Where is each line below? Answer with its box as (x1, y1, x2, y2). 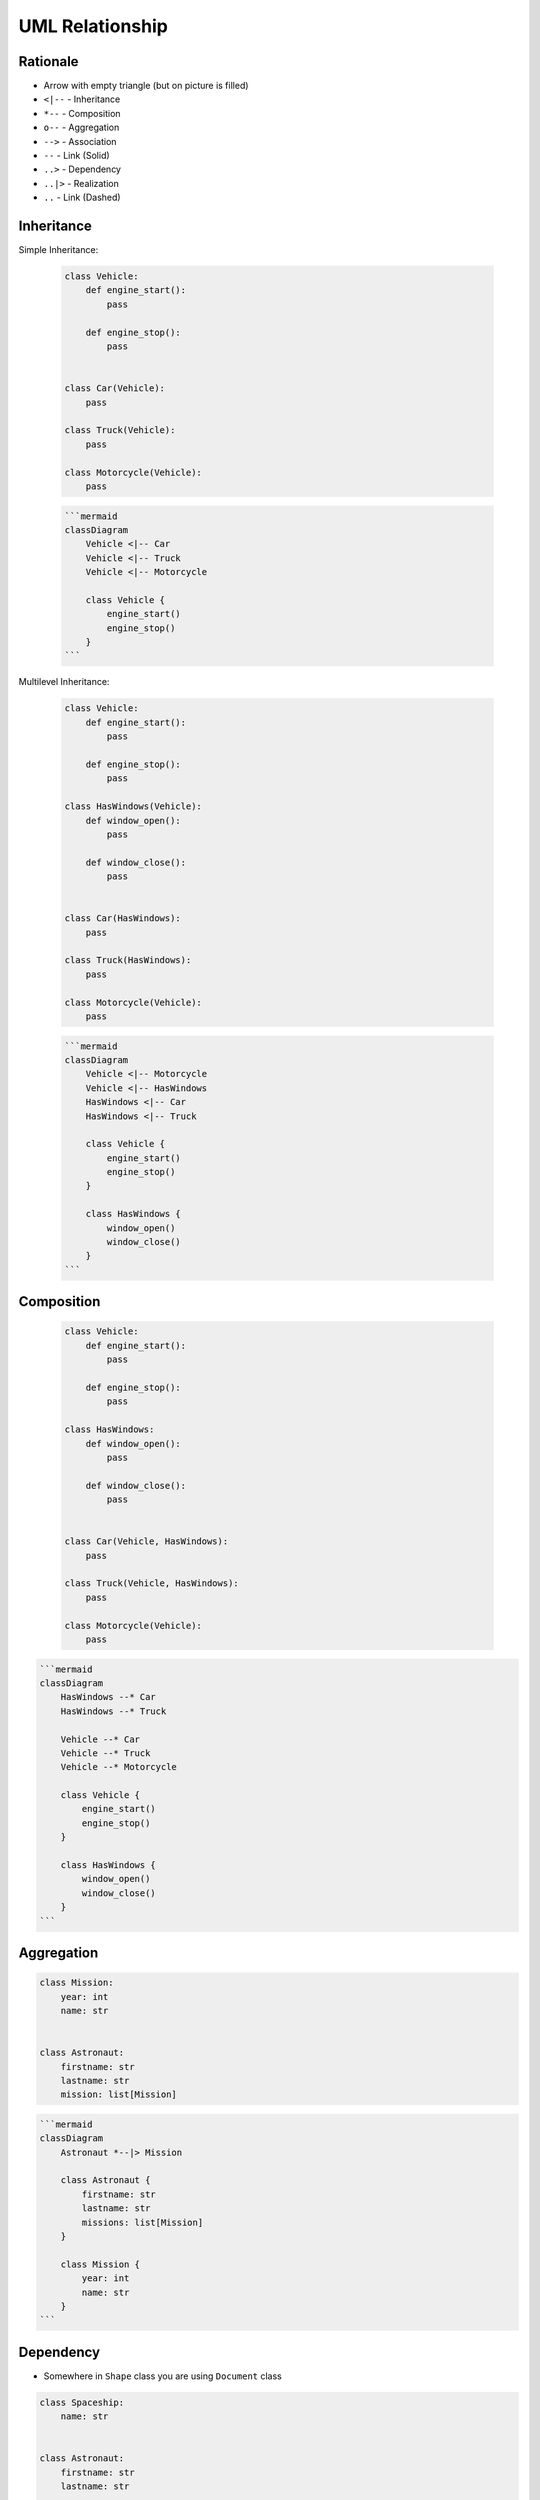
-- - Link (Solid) (43, 150, 110, 162)
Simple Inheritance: (18, 244, 99, 256)
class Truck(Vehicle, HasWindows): (64, 1578, 239, 1589)
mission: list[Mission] (60, 2089, 177, 2100)
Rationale (18, 53, 79, 70)
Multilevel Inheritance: (18, 676, 110, 688)
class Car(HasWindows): (64, 913, 182, 924)
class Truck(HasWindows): (64, 955, 192, 966)
